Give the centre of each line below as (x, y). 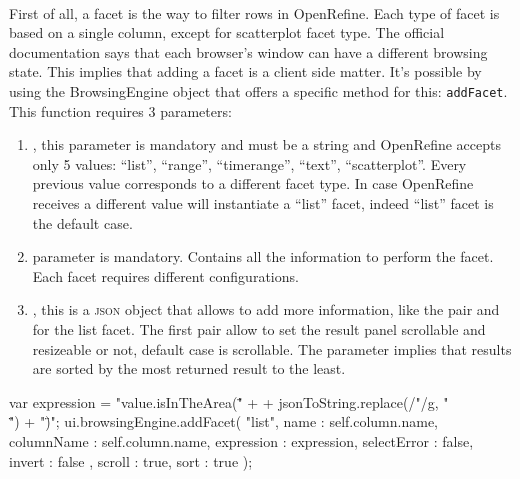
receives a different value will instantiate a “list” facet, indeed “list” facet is (263, 203)
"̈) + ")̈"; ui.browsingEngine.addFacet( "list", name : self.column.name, (223, 421)
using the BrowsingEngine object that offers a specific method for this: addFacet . (258, 90)
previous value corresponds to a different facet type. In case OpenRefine (253, 183)
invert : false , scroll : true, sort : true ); (131, 460)
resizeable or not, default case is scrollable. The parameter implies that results (272, 348)
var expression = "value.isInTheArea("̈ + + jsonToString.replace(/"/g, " (229, 401)
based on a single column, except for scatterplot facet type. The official (227, 32)
